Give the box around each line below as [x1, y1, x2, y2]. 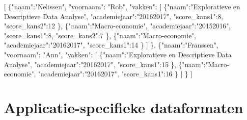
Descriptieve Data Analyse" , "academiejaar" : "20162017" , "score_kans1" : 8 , [4, 11, 223, 21]
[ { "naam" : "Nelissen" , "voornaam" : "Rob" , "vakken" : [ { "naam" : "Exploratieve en [4, 1, 240, 11]
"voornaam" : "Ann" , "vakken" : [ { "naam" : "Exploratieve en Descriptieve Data [4, 49, 232, 59]
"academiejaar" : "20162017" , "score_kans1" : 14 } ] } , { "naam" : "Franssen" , [4, 40, 219, 50]
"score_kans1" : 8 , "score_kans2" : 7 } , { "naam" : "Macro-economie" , [4, 30, 196, 40]
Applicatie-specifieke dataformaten [4, 97, 244, 117]
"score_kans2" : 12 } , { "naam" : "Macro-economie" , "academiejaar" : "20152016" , [4, 21, 231, 31]
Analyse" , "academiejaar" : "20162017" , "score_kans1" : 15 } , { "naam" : [4, 59, 206, 69]
